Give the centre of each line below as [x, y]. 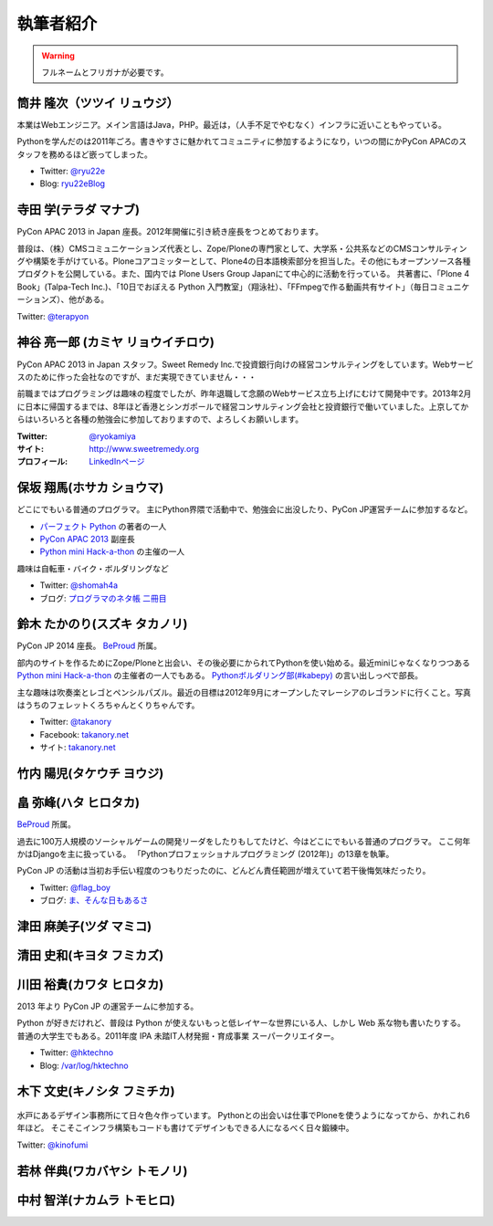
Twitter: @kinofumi [52, 1145]
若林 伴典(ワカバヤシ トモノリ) [102, 1171]
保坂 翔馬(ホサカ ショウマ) [90, 488]
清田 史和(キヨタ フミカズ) [90, 955]
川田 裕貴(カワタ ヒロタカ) [90, 985]
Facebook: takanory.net [84, 734]
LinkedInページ [117, 462]
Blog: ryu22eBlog [72, 183]
